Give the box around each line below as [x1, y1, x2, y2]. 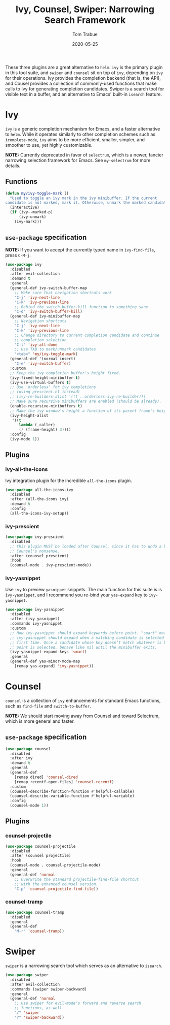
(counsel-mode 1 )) [10, 803, 49, 808]
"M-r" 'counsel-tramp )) [14, 928, 65, 934]
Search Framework [44, 14, 126, 26]
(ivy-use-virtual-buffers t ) [10, 380, 71, 385]
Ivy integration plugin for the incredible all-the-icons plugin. [5, 477, 133, 484]
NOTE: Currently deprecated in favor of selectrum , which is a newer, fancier [5, 151, 163, 158]
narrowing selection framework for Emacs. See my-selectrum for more [5, 157, 151, 163]
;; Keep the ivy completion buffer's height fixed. [10, 370, 121, 375]
